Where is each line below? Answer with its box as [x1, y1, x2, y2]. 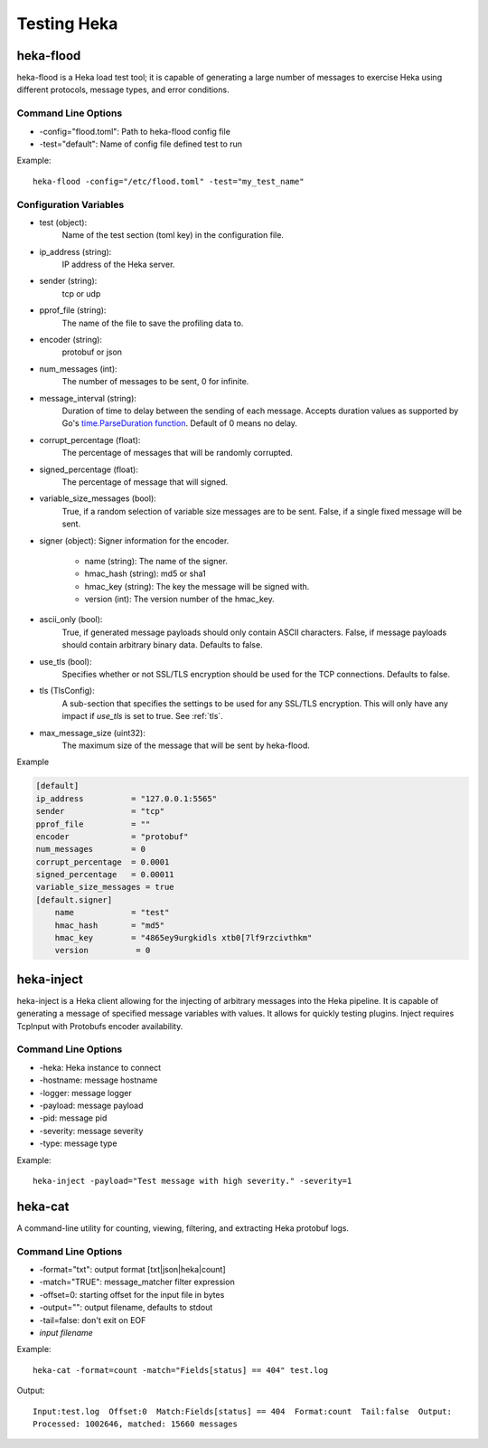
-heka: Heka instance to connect [39, 1062, 162, 1073]
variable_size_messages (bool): [39, 493, 157, 504]
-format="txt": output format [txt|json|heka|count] [39, 1264, 226, 1275]
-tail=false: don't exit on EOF [39, 1314, 146, 1325]
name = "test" [54, 907, 170, 918]
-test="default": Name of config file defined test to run [39, 138, 243, 149]
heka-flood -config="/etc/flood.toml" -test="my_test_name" [33, 176, 305, 186]
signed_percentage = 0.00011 [35, 869, 175, 880]
